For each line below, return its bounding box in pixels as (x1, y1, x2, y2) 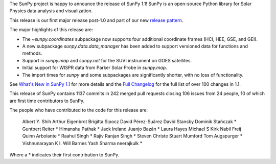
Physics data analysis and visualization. (9, 8, 93, 14)
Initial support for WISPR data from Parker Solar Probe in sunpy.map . (22, 64, 167, 71)
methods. (22, 50, 42, 56)
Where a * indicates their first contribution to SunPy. (9, 152, 120, 158)
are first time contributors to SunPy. (9, 98, 84, 104)
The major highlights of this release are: (9, 27, 93, 33)
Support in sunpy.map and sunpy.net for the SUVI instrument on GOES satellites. (22, 57, 192, 63)
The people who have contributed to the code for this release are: (9, 107, 148, 113)
